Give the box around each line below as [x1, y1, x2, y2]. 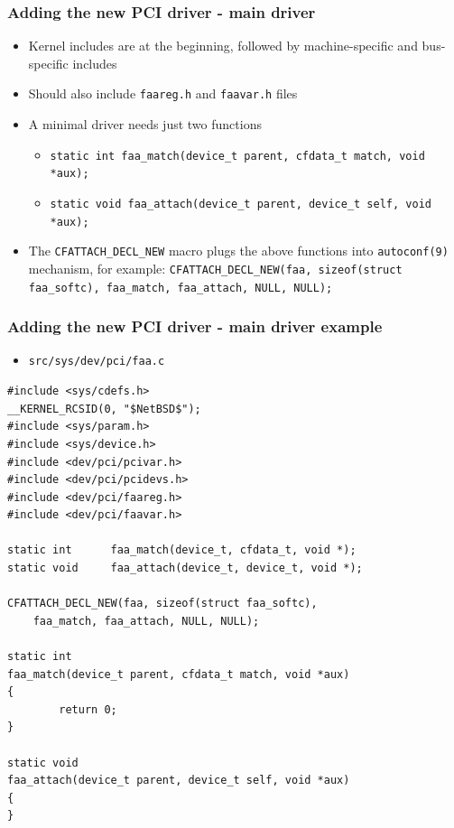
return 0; [59, 702, 117, 716]
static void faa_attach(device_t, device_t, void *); [7, 562, 363, 575]
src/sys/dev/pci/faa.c [28, 355, 165, 368]
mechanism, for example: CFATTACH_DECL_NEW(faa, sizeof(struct [28, 258, 403, 277]
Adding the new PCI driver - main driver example [7, 315, 383, 338]
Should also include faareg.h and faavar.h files [28, 84, 298, 103]
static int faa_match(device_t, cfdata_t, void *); [7, 544, 357, 557]
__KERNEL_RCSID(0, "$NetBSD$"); [7, 402, 201, 415]
